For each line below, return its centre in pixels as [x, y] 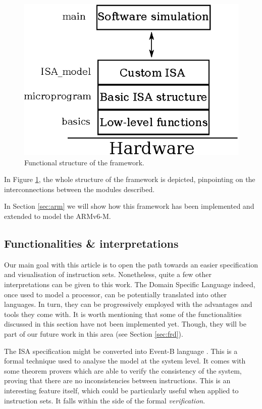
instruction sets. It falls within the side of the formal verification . [105, 400]
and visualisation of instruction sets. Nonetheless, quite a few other [108, 274]
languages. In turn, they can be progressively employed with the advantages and [128, 304]
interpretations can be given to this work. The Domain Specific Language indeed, [130, 284]
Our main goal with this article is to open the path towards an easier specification [131, 264]
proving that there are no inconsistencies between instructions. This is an [117, 380]
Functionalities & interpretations [91, 243]
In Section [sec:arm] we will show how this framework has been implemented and [129, 206]
